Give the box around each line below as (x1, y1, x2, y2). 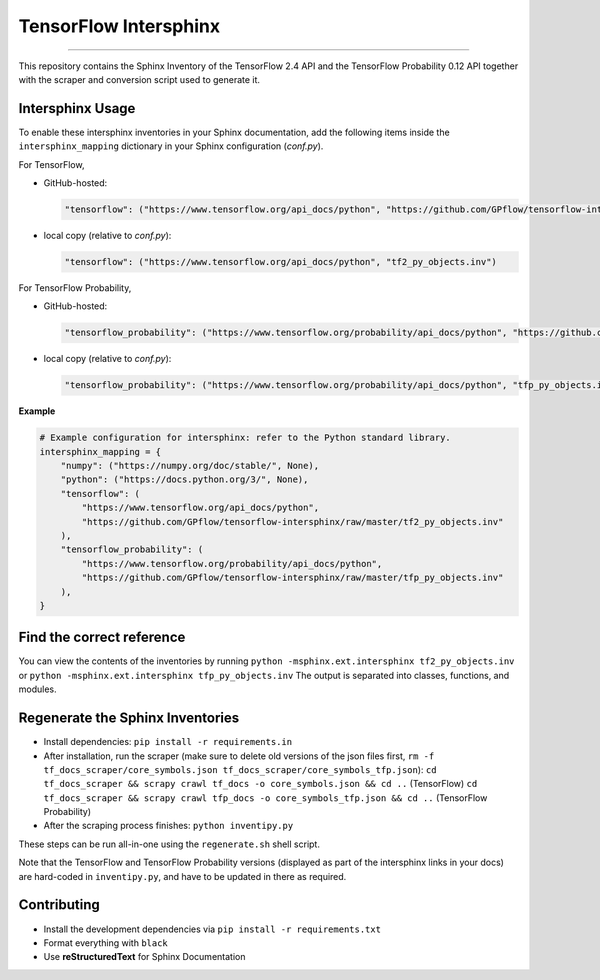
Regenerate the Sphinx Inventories (18, 710, 240, 727)
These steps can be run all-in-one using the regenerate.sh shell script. (18, 838, 320, 850)
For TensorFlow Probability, (18, 281, 132, 294)
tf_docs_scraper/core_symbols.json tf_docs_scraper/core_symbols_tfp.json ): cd (43, 763, 437, 775)
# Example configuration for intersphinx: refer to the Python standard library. (39, 432, 452, 444)
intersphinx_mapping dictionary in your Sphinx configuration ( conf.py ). (18, 140, 324, 152)
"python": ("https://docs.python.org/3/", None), (60, 474, 309, 485)
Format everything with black (43, 936, 169, 949)
